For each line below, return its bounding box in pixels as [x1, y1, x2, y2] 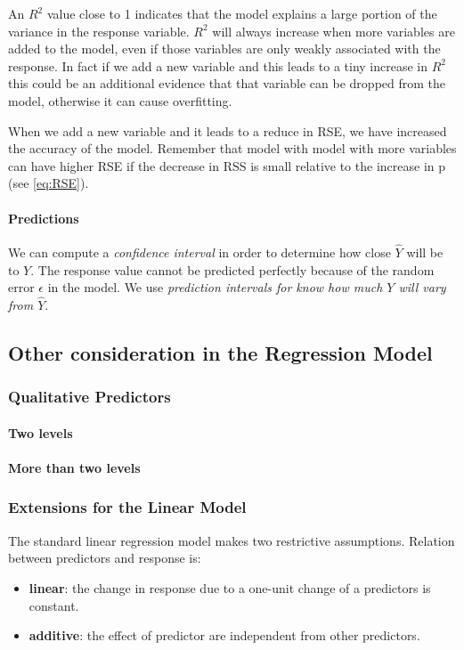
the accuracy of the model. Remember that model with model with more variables [8, 139, 457, 158]
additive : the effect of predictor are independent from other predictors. [28, 626, 420, 645]
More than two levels [8, 458, 141, 476]
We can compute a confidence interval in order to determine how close [8, 242, 391, 261]
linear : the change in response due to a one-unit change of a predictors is [28, 578, 431, 597]
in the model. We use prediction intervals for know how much [47, 278, 383, 297]
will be [406, 242, 444, 261]
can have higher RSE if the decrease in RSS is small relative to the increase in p [8, 156, 446, 175]
